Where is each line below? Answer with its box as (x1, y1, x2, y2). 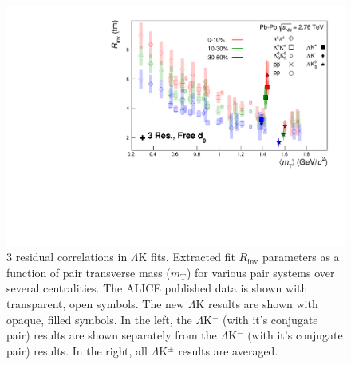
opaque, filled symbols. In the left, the (6, 311, 192, 327)
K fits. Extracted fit (138, 248, 235, 265)
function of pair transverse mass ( (6, 264, 171, 280)
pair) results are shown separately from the (6, 327, 217, 343)
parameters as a (262, 248, 340, 265)
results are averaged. (178, 342, 278, 359)
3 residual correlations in (6, 248, 128, 265)
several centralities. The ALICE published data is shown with (6, 280, 308, 296)
